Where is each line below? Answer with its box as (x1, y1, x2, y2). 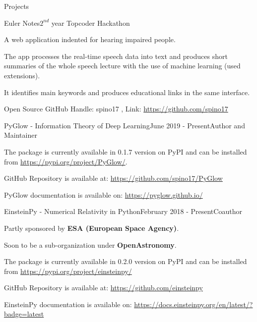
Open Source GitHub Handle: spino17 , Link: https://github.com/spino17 (4, 104, 228, 114)
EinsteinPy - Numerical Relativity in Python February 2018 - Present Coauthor (4, 206, 242, 216)
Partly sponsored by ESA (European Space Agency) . (4, 222, 179, 233)
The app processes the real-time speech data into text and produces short (4, 51, 228, 61)
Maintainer (4, 130, 37, 140)
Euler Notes (4, 17, 40, 28)
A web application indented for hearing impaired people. (4, 34, 176, 45)
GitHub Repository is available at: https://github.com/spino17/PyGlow (4, 173, 223, 183)
